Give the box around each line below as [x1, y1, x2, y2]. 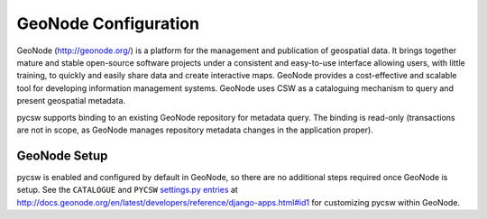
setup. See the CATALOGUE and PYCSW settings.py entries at [16, 185, 238, 196]
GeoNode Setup [16, 148, 108, 163]
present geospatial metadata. [16, 96, 126, 106]
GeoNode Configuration [16, 14, 200, 33]
